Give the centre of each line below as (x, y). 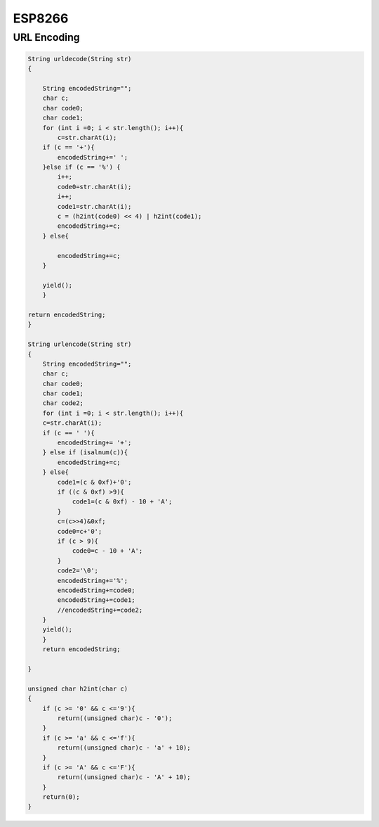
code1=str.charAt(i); (94, 206)
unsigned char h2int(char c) (78, 688)
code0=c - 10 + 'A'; (107, 551)
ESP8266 (41, 18)
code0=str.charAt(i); (94, 187)
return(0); (61, 797)
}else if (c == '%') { (81, 167)
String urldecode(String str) (80, 59)
